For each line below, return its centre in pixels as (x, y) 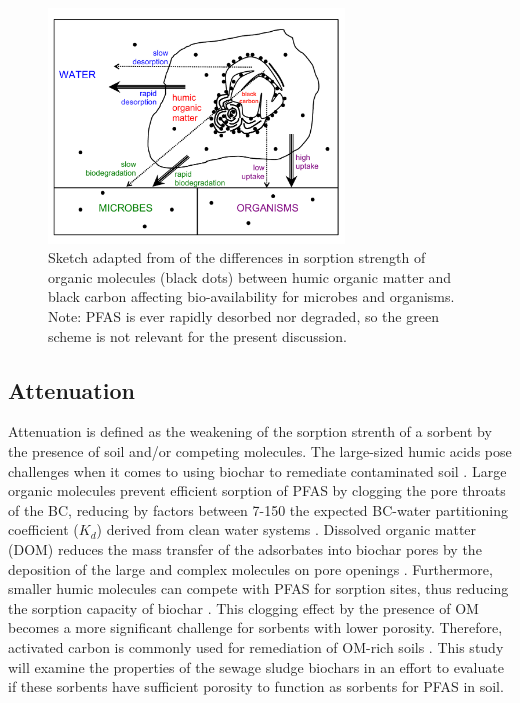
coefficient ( (43, 529)
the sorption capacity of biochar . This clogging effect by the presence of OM (243, 607)
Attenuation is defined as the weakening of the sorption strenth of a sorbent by (250, 431)
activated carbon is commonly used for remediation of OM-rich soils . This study (256, 646)
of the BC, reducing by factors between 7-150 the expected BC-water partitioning (258, 509)
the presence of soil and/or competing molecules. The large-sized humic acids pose (260, 450)
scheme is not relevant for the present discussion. (197, 335)
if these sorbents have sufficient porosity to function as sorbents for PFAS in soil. (256, 686)
